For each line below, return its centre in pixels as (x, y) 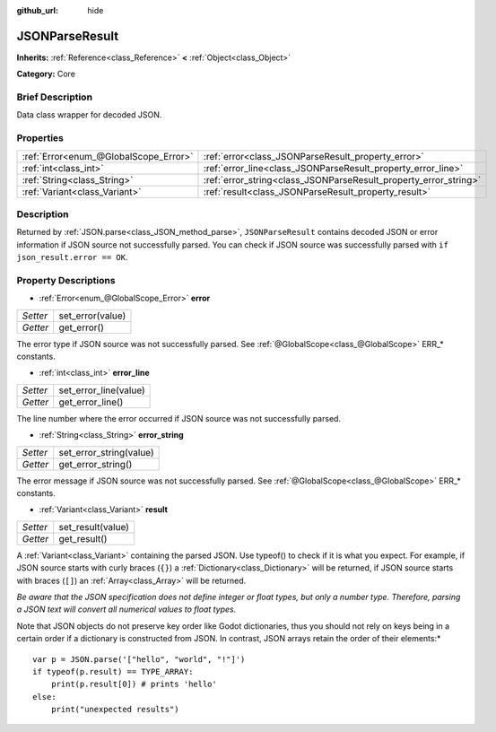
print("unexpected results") (115, 710)
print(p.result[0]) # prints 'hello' (134, 684)
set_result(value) (94, 527)
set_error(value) (92, 316)
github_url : (37, 10)
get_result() (83, 538)
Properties (40, 138)
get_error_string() (96, 464)
